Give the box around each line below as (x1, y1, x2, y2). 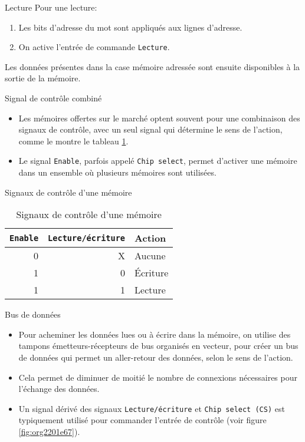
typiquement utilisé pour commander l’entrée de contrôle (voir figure (18, 414, 267, 426)
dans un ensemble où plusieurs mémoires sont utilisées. (18, 166, 217, 179)
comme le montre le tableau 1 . (18, 134, 129, 147)
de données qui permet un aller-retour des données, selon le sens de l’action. (18, 351, 293, 364)
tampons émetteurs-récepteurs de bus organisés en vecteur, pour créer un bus (18, 339, 299, 352)
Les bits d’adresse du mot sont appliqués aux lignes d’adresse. (18, 21, 242, 33)
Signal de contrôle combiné (5, 92, 102, 104)
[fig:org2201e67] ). (18, 425, 80, 438)
